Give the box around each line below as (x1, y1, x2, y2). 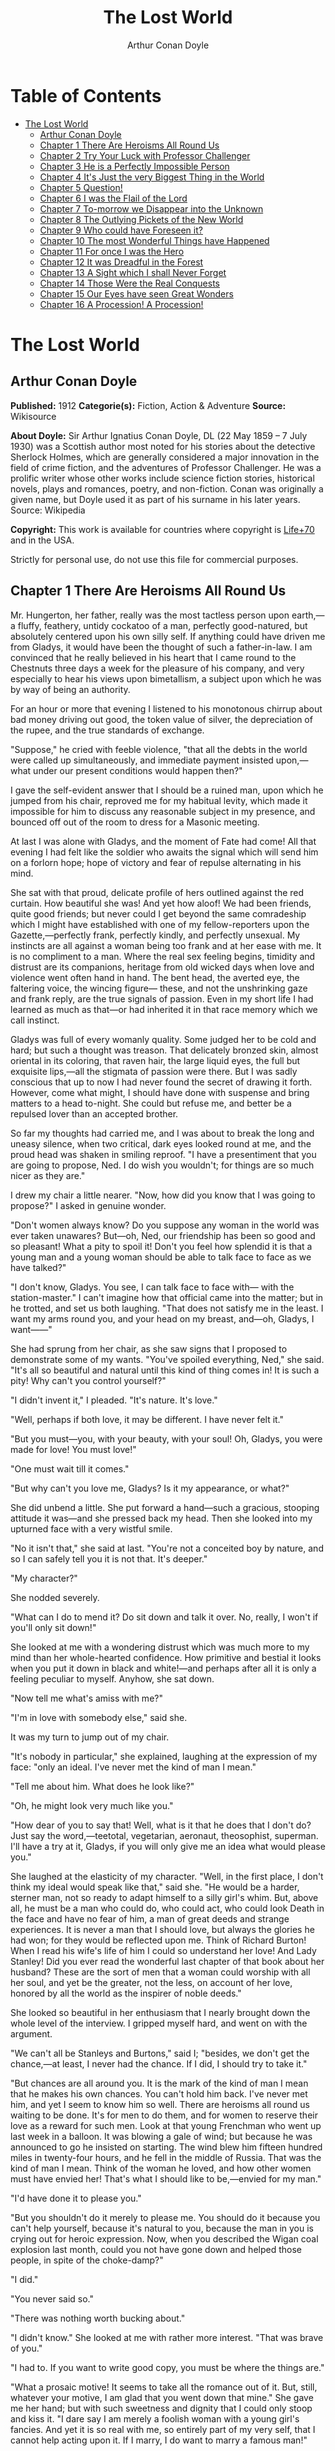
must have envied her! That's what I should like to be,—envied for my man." (10, 2172, 322, 2185)
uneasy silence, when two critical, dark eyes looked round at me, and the (10, 1137, 312, 1150)
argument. (10, 2027, 53, 2040)
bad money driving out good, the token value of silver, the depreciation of (10, 713, 313, 725)
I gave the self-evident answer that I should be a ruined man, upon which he (10, 784, 324, 796)
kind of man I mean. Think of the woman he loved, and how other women (10, 2162, 312, 2174)
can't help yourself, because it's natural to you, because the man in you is (10, 2222, 314, 2234)
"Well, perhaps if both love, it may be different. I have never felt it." (10, 1413, 285, 1425)
